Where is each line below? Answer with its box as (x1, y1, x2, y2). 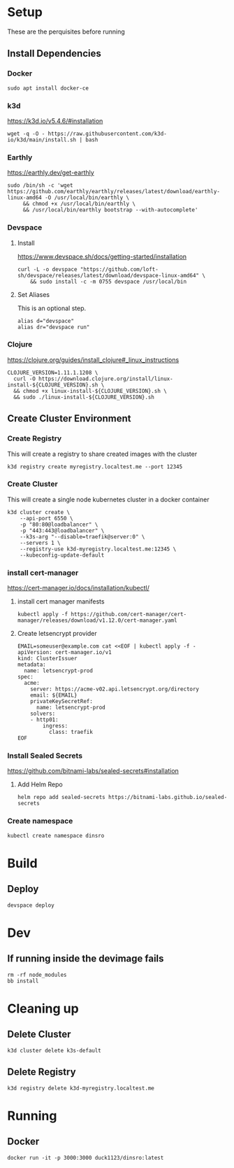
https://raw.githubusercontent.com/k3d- (47, 130, 168, 137)
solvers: (30, 710, 56, 718)
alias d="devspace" (17, 317, 75, 324)
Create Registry (7, 433, 62, 443)
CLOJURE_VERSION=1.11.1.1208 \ (7, 369, 98, 376)
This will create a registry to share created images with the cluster (7, 450, 198, 458)
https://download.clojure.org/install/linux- (38, 375, 173, 382)
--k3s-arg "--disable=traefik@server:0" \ (20, 533, 145, 540)
